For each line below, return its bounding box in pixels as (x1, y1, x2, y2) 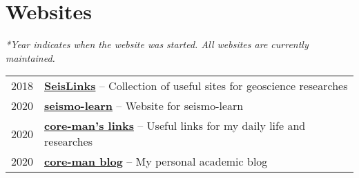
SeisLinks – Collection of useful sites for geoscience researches (44, 78, 348, 94)
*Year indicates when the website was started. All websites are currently (6, 37, 309, 52)
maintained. (6, 50, 55, 65)
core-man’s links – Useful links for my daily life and (44, 118, 306, 134)
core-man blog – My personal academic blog (44, 153, 268, 170)
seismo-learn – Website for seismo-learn (44, 98, 244, 114)
